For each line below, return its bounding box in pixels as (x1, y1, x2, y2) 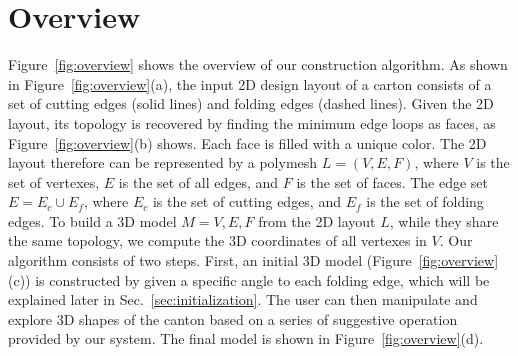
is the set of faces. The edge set (296, 171, 489, 192)
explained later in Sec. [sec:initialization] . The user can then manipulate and (8, 289, 478, 310)
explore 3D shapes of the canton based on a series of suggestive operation (8, 308, 458, 329)
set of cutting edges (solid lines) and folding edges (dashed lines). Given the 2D (8, 93, 494, 114)
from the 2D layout (258, 210, 376, 231)
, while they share (389, 210, 499, 231)
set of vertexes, (8, 171, 100, 192)
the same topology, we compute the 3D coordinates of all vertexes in (8, 230, 427, 251)
